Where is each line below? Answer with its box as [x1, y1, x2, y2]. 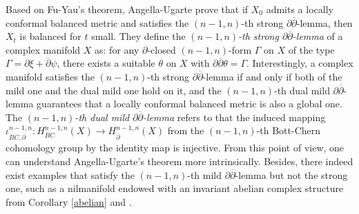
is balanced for [19, 29, 81, 43]
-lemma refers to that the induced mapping [143, 109, 326, 124]
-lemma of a [292, 29, 343, 43]
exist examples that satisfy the [6, 167, 135, 182]
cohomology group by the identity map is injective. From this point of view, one [6, 140, 345, 155]
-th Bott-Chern [256, 123, 321, 138]
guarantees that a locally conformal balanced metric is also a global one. [37, 96, 342, 111]
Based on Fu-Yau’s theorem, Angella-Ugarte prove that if [6, 2, 249, 16]
